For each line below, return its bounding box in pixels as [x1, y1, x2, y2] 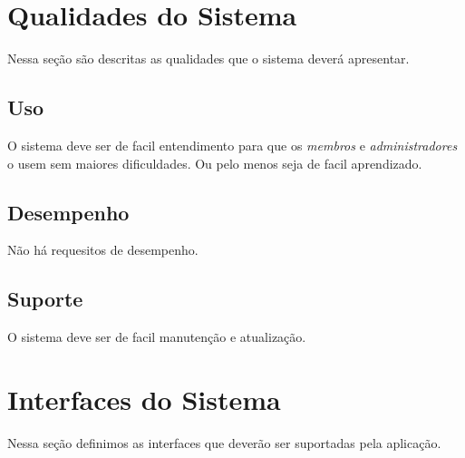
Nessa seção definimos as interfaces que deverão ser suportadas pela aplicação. [7, 433, 441, 452]
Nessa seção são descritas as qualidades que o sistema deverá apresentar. [7, 49, 410, 68]
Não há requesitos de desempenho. [7, 240, 199, 259]
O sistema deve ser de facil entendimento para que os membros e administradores [7, 135, 458, 154]
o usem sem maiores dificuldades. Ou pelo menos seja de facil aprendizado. [7, 153, 422, 172]
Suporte [7, 285, 83, 313]
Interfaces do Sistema [7, 380, 281, 417]
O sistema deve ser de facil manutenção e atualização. [7, 327, 306, 346]
